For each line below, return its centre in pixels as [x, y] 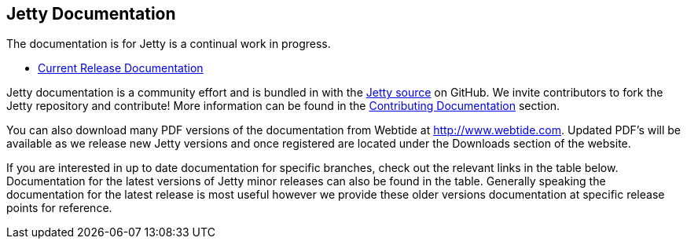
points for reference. [59, 208]
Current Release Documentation [121, 68]
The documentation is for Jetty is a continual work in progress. [169, 44]
